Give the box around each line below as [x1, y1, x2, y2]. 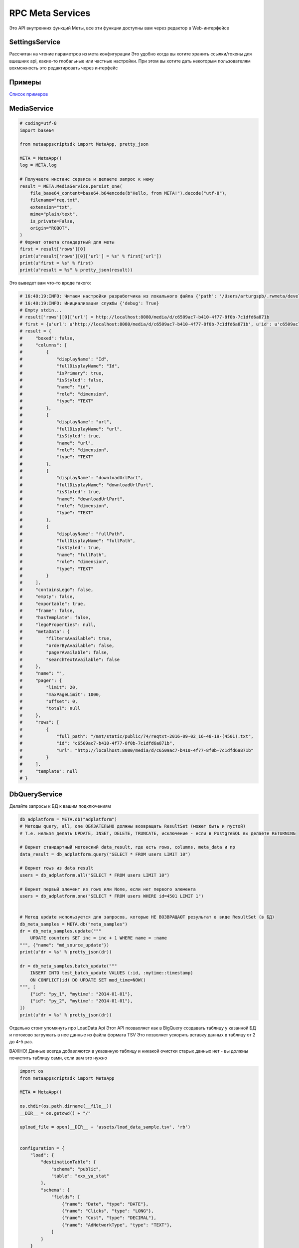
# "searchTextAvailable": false [19, 656, 120, 662]
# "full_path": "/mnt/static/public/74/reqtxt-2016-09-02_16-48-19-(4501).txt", [19, 733, 254, 739]
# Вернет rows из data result [19, 865, 94, 871]
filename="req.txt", [30, 197, 81, 203]
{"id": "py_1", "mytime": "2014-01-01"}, [30, 991, 133, 997]
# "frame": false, [19, 608, 75, 614]
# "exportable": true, [19, 601, 86, 607]
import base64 [19, 127, 54, 133]
